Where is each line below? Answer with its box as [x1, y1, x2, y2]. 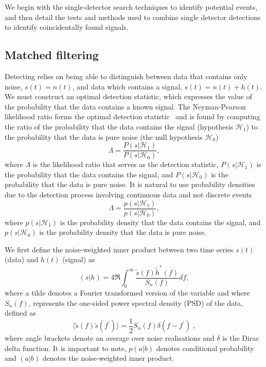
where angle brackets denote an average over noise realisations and [5, 333, 215, 343]
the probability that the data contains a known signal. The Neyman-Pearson [5, 101, 246, 112]
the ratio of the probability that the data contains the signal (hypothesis [5, 121, 234, 132]
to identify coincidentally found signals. [5, 22, 129, 32]
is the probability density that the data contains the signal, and [60, 216, 261, 227]
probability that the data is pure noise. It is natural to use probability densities [5, 179, 255, 190]
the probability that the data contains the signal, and [5, 169, 173, 179]
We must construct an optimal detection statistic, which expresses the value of [5, 91, 252, 102]
